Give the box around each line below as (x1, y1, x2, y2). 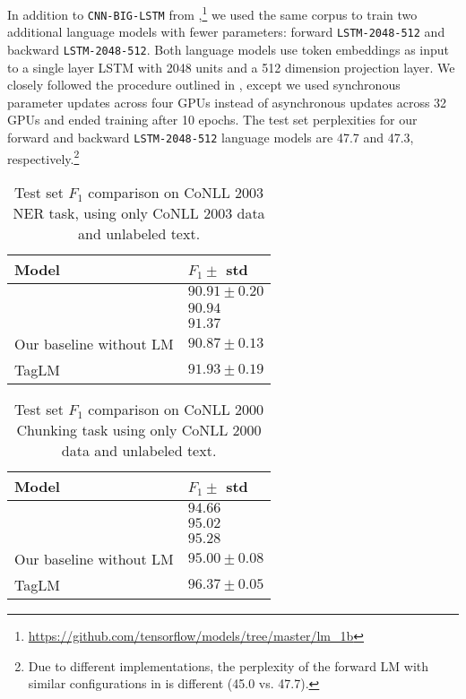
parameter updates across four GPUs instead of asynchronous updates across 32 (7, 92, 447, 111)
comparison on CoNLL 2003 (88, 181, 264, 203)
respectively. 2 (7, 146, 80, 168)
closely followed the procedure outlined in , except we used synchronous (7, 75, 401, 94)
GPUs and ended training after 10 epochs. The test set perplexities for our (7, 110, 418, 129)
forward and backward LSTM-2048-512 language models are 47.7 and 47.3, (7, 128, 414, 146)
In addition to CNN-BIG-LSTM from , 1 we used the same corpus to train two (7, 3, 418, 23)
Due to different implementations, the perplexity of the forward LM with (28, 656, 429, 675)
